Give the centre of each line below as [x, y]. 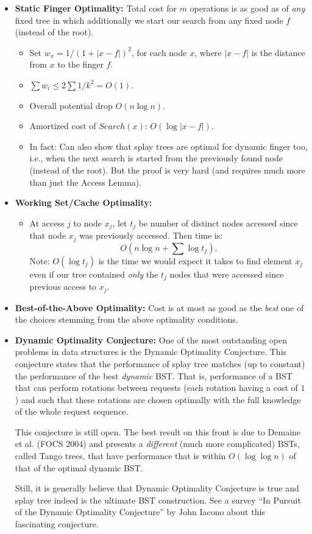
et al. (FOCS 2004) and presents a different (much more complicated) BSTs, [157, 444]
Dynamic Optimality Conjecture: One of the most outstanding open [151, 339]
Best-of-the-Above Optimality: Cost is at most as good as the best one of [159, 307]
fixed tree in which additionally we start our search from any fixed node [149, 20]
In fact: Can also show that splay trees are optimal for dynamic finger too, [168, 146]
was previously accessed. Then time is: [151, 235]
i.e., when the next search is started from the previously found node [156, 158]
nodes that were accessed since [227, 274]
